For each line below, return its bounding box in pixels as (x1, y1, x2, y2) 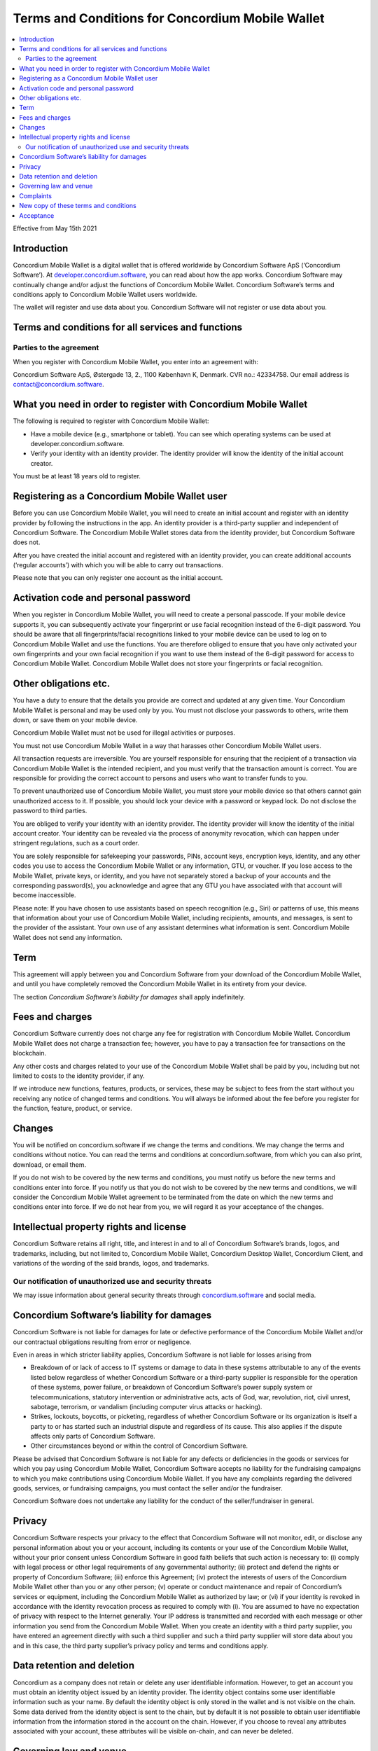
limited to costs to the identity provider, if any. (13, 1072, 145, 1080)
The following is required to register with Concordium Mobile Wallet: (13, 417, 209, 425)
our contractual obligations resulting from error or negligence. (13, 1338, 192, 1346)
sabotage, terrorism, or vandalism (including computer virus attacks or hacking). (30, 1402, 262, 1411)
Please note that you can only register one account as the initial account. (13, 574, 223, 582)
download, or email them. (13, 1160, 87, 1169)
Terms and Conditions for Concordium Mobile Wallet (13, 11, 325, 26)
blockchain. (13, 1049, 47, 1058)
